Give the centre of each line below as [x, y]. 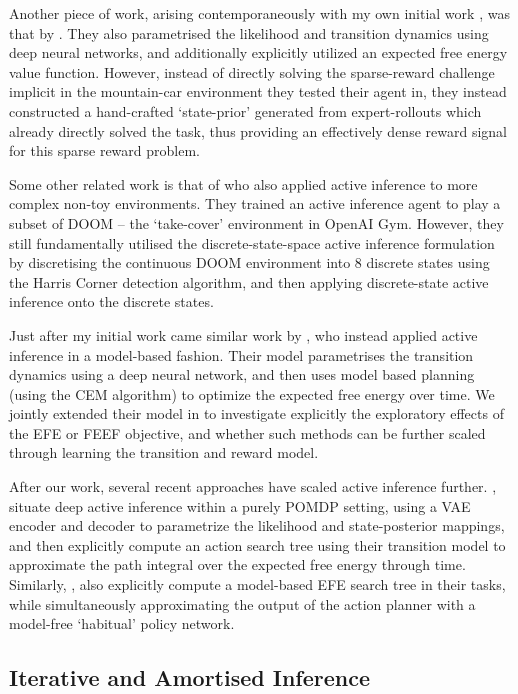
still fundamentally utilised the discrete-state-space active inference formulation [252, 242]
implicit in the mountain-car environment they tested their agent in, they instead [258, 91]
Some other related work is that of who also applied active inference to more [243, 183]
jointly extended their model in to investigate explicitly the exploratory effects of [256, 413]
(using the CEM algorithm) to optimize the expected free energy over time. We [252, 393]
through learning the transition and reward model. [164, 452]
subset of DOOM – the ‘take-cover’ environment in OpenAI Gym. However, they [256, 222]
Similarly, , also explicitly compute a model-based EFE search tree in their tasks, [257, 584]
